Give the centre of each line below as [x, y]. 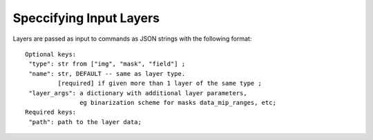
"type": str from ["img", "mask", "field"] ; [107, 64]
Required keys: [51, 112]
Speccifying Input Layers [86, 18]
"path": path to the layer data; [85, 122]
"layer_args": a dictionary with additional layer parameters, [138, 93]
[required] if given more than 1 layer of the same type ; [160, 83]
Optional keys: [51, 54]
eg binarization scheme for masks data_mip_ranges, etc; [178, 102]
